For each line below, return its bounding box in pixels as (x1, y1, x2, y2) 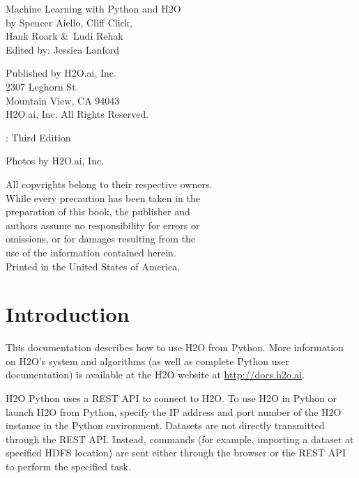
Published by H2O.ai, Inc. (6, 65, 116, 80)
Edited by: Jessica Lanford (6, 42, 119, 56)
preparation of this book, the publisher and (6, 204, 190, 219)
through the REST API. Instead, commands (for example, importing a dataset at (6, 431, 354, 446)
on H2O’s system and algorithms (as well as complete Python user (6, 353, 289, 368)
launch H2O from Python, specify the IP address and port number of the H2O (6, 404, 342, 419)
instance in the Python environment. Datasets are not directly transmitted (6, 418, 325, 433)
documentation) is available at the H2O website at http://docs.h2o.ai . (6, 367, 305, 382)
